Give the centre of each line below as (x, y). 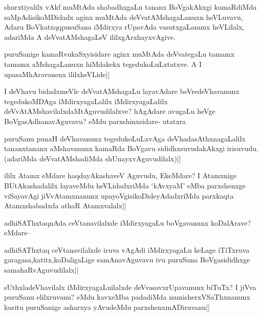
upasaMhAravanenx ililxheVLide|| (57, 74)
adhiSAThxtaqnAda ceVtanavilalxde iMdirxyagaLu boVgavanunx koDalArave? (128, 222)
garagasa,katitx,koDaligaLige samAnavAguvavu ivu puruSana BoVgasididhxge (127, 260)
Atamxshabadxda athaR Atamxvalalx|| (65, 205)
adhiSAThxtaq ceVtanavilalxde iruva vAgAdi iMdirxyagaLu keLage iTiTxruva (127, 249)
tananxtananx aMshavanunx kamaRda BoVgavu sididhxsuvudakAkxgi (115, 148)
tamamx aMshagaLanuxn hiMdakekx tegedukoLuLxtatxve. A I (103, 64)
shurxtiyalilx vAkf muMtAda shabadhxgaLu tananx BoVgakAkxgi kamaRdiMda (130, 7)
